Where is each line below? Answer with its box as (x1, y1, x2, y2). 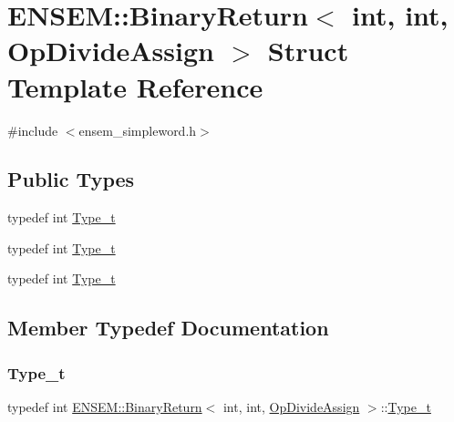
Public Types (7, 165, 135, 193)
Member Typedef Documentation (7, 314, 329, 342)
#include (7, 120, 58, 139)
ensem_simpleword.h (78, 120, 197, 139)
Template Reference (7, 67, 263, 105)
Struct (267, 32, 349, 69)
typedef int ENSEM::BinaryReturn (7, 397, 202, 417)
